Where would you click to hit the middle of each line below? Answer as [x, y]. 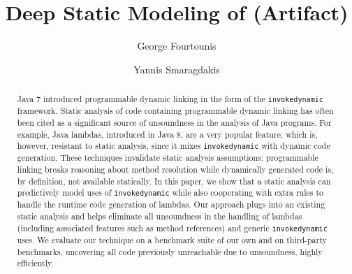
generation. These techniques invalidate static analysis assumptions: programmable [168, 158]
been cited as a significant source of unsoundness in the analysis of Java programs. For [174, 122]
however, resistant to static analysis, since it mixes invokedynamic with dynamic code [174, 146]
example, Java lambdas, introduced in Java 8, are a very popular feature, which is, [167, 134]
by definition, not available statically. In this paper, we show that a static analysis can [174, 181]
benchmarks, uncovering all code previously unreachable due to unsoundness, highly [170, 251]
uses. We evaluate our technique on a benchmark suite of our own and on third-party [172, 239]
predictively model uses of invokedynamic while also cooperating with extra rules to [170, 193]
